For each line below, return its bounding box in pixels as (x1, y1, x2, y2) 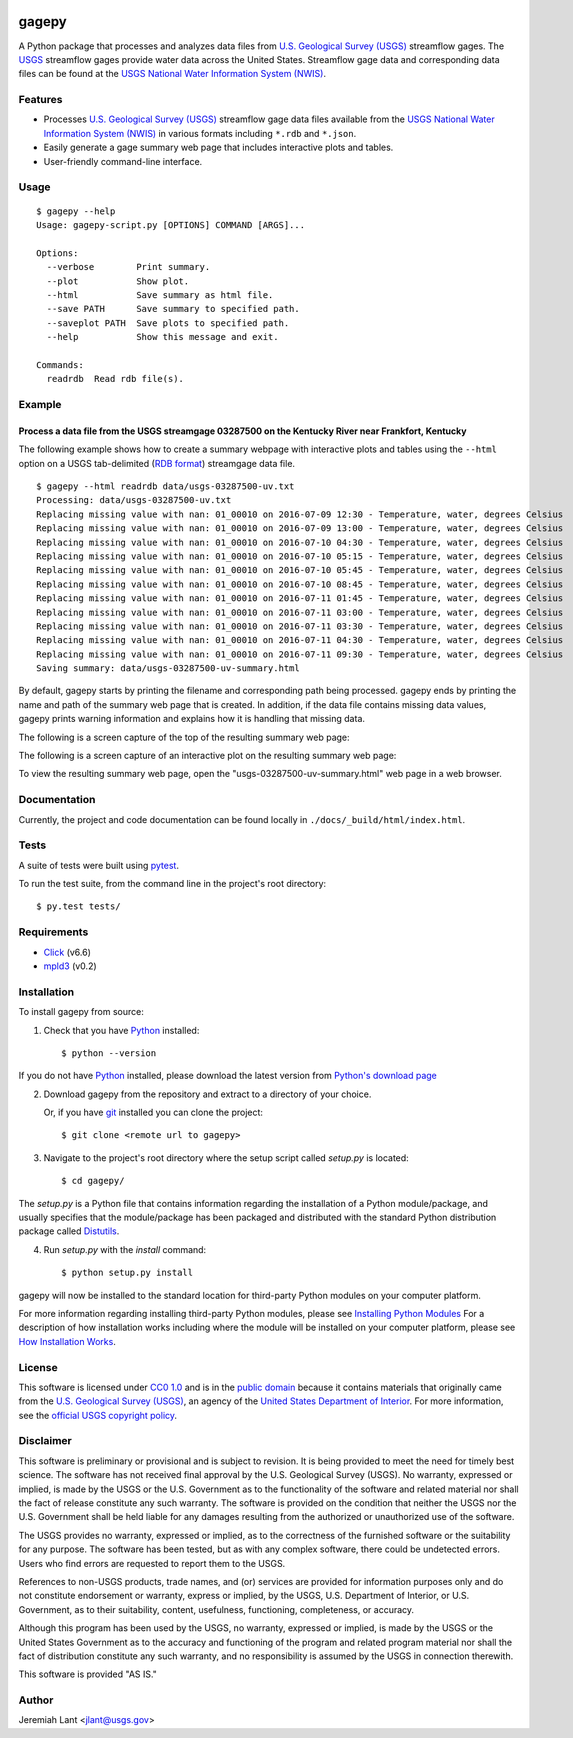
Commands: (36, 359, 84, 370)
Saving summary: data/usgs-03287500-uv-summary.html (36, 663, 300, 674)
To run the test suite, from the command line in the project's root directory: (18, 878, 327, 890)
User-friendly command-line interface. (43, 155, 203, 167)
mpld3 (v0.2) (43, 960, 97, 972)
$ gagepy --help (36, 205, 116, 217)
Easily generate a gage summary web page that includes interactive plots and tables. (43, 141, 394, 154)
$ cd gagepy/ (61, 1175, 125, 1187)
